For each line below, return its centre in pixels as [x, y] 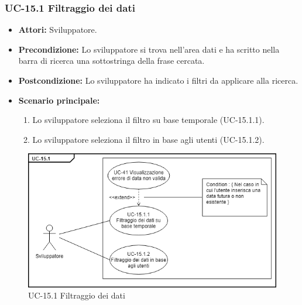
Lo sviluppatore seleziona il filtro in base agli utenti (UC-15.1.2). [148, 139]
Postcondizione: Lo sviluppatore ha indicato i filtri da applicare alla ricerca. [158, 80]
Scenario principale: [59, 100]
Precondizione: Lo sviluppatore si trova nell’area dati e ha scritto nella [149, 49]
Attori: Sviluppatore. [58, 30]
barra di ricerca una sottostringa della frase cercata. [111, 61]
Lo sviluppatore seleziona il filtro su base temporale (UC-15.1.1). [148, 120]
